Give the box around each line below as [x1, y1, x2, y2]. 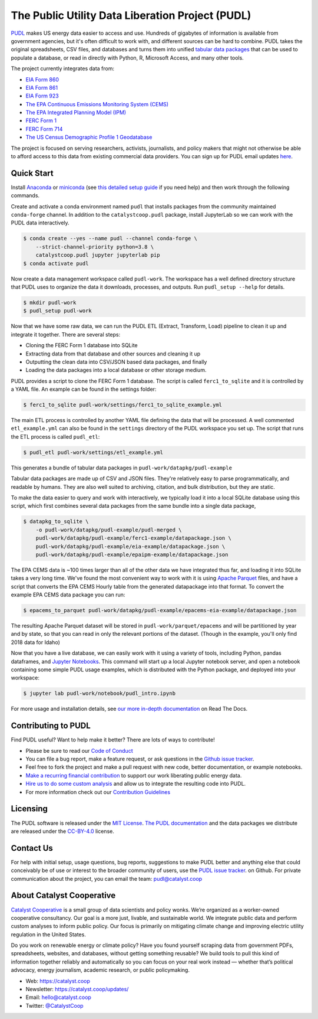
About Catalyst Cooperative [11, 890, 116, 900]
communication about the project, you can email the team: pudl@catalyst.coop [11, 875, 203, 882]
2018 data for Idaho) [11, 638, 60, 646]
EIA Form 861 [25, 84, 58, 91]
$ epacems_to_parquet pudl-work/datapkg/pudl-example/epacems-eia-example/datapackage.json [23, 607, 297, 614]
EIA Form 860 [25, 76, 59, 83]
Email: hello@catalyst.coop [25, 994, 91, 1001]
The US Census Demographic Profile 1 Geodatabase [25, 133, 153, 141]
